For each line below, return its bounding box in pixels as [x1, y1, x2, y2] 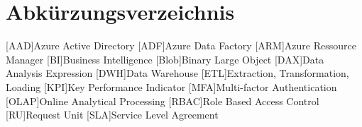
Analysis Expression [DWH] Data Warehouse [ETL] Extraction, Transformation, [6, 66, 349, 80]
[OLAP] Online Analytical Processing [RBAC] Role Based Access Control [6, 93, 319, 108]
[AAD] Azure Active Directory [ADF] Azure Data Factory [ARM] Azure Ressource [6, 38, 356, 53]
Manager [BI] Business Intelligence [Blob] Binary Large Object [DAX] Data [6, 52, 324, 66]
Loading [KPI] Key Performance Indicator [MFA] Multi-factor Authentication [6, 79, 337, 94]
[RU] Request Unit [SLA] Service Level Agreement [6, 107, 219, 122]
